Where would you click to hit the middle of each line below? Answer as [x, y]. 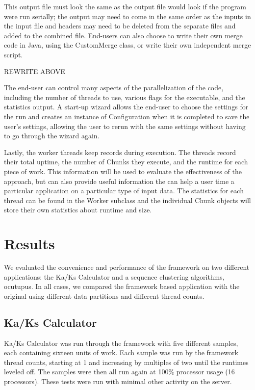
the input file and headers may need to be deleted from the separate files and [120, 26]
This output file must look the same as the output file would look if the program [125, 6]
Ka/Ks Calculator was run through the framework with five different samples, [121, 343]
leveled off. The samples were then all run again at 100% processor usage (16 [119, 372]
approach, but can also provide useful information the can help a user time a [119, 181]
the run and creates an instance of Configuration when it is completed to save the [127, 116]
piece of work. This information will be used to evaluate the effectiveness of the [123, 171]
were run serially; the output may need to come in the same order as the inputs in [127, 16]
